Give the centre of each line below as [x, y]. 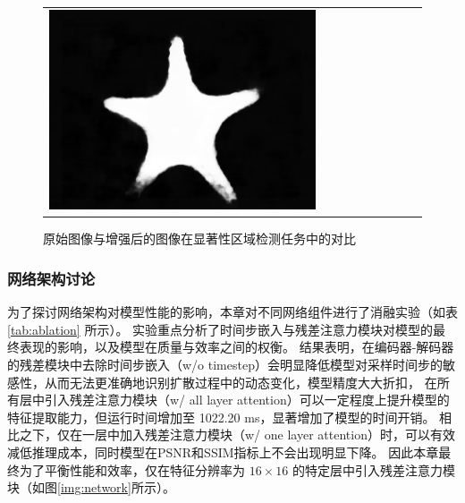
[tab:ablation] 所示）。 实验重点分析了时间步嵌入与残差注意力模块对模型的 [220, 329]
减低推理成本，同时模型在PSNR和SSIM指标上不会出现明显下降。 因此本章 [223, 452]
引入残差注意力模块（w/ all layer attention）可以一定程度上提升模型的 [247, 400]
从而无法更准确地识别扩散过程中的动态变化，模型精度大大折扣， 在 [241, 382]
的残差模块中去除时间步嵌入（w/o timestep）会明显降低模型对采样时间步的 [225, 364]
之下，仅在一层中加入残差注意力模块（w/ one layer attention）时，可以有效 [237, 435]
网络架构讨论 [51, 278]
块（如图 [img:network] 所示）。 [91, 487]
